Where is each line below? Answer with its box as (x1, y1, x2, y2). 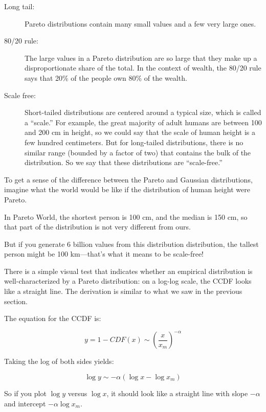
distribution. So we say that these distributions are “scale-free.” (25, 157, 223, 168)
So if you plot (4, 387, 47, 398)
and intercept (4, 398, 46, 408)
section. (4, 295, 28, 306)
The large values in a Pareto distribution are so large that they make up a (25, 52, 257, 63)
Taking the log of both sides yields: (4, 356, 114, 367)
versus (68, 387, 87, 398)
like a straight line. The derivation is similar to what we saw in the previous (4, 286, 242, 296)
